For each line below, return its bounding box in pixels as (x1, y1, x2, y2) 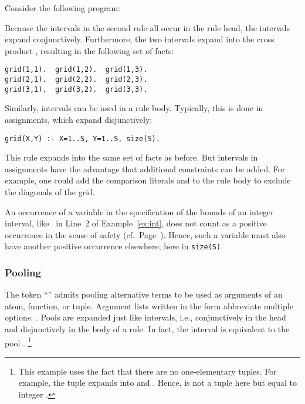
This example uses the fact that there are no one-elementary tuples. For (18, 365, 277, 377)
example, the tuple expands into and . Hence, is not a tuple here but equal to (18, 376, 297, 389)
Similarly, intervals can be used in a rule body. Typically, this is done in (5, 102, 263, 114)
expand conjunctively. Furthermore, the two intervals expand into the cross (5, 33, 274, 45)
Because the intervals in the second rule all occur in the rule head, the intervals (5, 21, 290, 34)
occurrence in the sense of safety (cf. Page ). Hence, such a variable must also (5, 228, 286, 241)
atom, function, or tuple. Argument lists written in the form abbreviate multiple (5, 299, 293, 312)
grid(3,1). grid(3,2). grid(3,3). (5, 85, 148, 94)
